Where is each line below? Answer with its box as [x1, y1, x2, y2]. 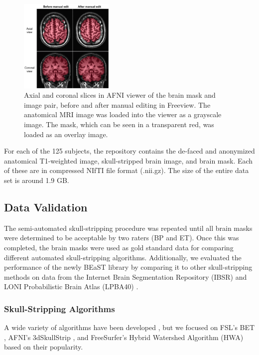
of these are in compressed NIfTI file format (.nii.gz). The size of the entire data [4, 165, 249, 176]
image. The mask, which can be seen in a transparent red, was [24, 119, 214, 129]
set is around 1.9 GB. [4, 175, 69, 185]
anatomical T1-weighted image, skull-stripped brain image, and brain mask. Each [4, 155, 253, 166]
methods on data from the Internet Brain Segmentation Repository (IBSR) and [4, 271, 247, 282]
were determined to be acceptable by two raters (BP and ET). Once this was [4, 232, 239, 243]
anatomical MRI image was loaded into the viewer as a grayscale [24, 109, 222, 120]
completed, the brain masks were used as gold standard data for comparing [4, 242, 234, 252]
